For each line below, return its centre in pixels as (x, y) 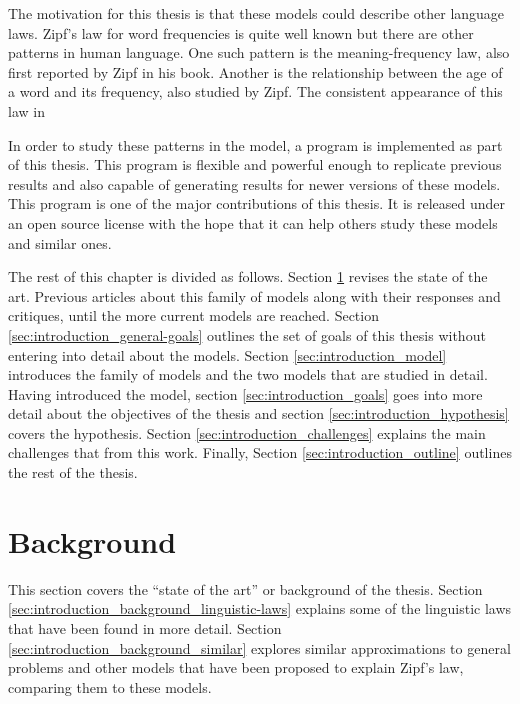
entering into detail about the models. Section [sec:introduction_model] (227, 354)
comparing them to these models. (110, 686)
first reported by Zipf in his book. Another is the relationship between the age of (255, 71)
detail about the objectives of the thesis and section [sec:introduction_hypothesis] (258, 413)
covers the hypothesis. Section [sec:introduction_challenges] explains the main (247, 432)
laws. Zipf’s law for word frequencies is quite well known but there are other (241, 32)
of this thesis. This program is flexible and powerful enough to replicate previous (255, 164)
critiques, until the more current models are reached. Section (193, 315)
